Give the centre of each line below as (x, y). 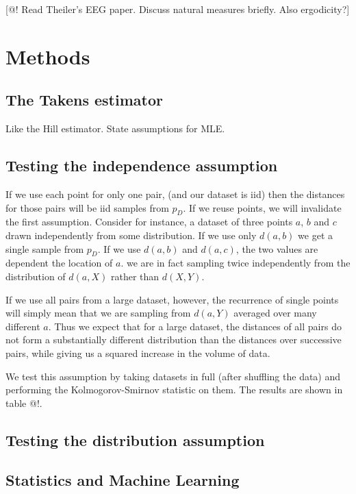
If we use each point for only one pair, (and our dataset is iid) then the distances (175, 194)
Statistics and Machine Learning (123, 480)
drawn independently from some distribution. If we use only (131, 235)
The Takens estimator (84, 100)
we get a (315, 235)
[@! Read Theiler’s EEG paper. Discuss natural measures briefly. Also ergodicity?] (178, 9)
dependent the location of (59, 263)
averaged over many (275, 313)
